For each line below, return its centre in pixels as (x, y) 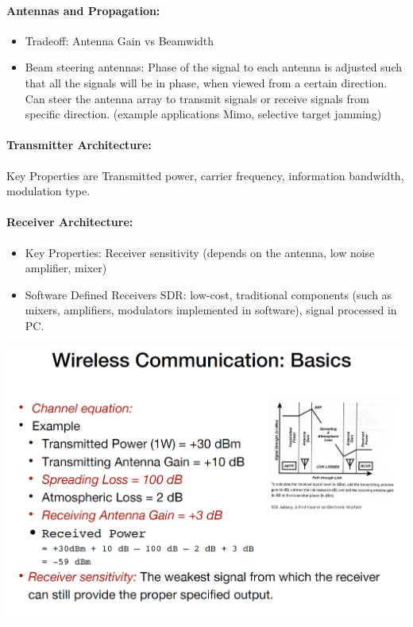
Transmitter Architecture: (79, 145)
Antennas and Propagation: (83, 10)
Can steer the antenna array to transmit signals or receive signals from (197, 98)
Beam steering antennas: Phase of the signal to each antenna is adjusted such (214, 67)
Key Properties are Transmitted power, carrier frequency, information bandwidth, (205, 175)
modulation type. (48, 191)
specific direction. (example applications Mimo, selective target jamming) (203, 114)
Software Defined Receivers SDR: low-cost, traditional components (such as (208, 294)
